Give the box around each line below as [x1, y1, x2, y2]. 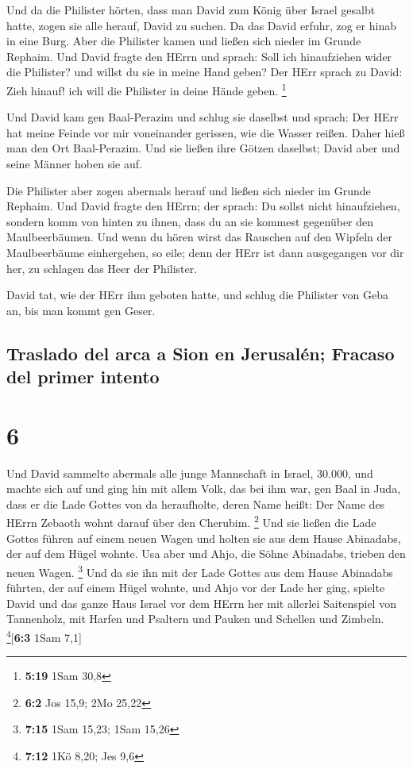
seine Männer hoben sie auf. [6, 156, 142, 171]
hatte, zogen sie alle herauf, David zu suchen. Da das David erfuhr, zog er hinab [6, 17, 396, 33]
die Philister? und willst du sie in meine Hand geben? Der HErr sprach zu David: [6, 63, 403, 80]
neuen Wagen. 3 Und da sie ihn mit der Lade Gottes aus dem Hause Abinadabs [6, 561, 393, 580]
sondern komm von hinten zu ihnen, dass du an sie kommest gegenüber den [6, 213, 374, 229]
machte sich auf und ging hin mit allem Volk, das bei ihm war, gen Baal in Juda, [6, 480, 401, 497]
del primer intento [6, 364, 160, 389]
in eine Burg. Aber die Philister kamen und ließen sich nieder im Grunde [6, 33, 361, 49]
